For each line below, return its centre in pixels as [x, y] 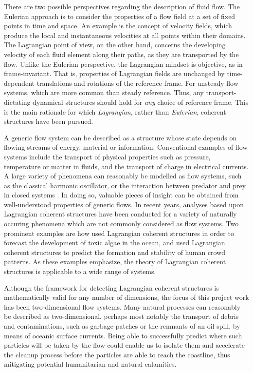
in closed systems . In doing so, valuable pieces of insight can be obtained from [121, 195]
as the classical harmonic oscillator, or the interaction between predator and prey [125, 185]
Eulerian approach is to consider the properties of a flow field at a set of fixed [120, 16]
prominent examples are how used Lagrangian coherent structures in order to [119, 233]
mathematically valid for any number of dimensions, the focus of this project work [126, 297]
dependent [19, 83]
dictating [17, 102]
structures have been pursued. [49, 121]
